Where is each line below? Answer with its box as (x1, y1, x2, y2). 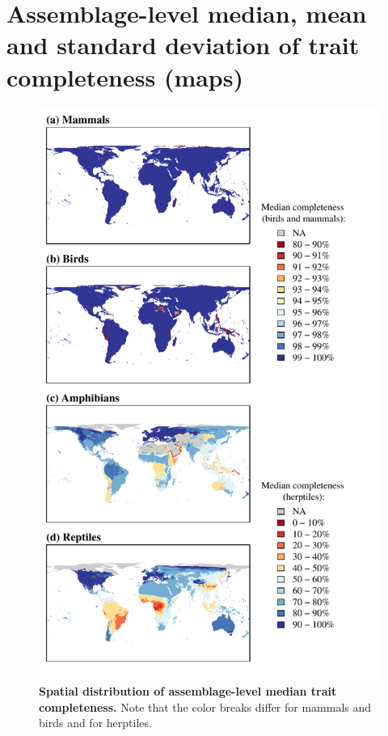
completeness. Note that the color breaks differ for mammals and (39, 698, 372, 715)
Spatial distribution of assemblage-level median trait (39, 683, 337, 700)
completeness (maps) (6, 60, 243, 93)
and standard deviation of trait (6, 28, 360, 61)
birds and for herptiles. (39, 714, 152, 731)
